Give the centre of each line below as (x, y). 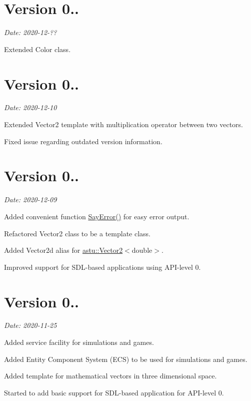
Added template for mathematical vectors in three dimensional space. (110, 376)
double (142, 250)
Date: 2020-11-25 (30, 325)
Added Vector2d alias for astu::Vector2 (63, 250)
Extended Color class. (37, 49)
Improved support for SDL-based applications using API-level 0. (102, 267)
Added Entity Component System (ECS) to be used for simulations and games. (126, 359)
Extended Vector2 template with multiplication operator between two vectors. (123, 124)
